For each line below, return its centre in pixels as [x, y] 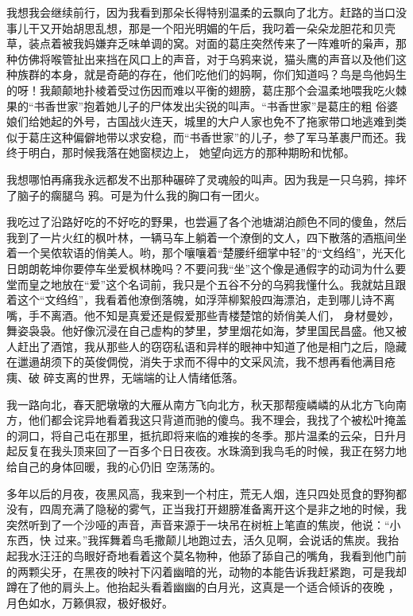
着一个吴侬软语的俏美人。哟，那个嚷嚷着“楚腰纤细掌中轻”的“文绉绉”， [189, 253]
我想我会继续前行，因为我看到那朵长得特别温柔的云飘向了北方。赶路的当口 [201, 12]
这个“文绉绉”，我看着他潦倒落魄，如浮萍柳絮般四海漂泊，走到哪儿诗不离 [206, 300]
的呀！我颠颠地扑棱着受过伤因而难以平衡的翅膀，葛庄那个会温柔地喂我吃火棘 [206, 90]
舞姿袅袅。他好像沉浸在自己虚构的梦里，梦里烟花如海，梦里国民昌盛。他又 [201, 331]
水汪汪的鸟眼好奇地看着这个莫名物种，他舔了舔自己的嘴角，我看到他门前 [217, 556]
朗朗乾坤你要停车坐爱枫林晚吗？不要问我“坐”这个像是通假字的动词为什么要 [212, 268]
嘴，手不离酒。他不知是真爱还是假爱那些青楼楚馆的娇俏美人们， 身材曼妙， [203, 315]
